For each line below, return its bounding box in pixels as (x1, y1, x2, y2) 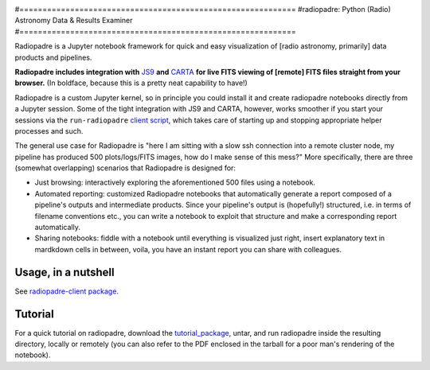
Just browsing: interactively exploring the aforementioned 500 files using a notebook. (34, 177, 316, 187)
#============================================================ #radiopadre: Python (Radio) (14, 5, 392, 14)
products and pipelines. (14, 53, 92, 62)
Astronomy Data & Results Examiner (14, 16, 133, 25)
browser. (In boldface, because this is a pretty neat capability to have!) (14, 78, 248, 88)
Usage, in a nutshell (14, 265, 115, 278)
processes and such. (14, 126, 84, 135)
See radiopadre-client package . (14, 286, 119, 296)
